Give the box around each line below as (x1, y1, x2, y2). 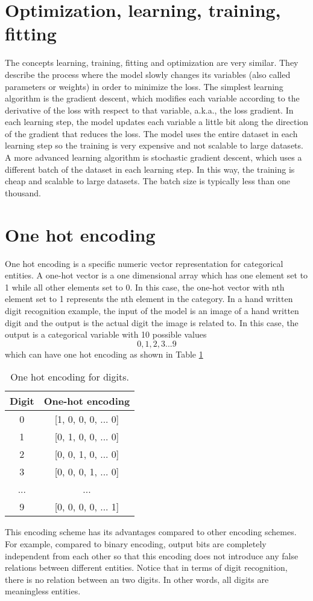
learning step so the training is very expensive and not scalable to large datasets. (5, 139, 303, 152)
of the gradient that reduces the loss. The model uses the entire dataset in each (5, 127, 298, 140)
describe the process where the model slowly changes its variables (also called (5, 68, 291, 80)
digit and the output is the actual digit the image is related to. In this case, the (5, 316, 299, 329)
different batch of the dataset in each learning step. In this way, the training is (5, 162, 295, 175)
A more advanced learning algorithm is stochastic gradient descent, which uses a (5, 151, 302, 164)
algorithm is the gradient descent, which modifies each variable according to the (5, 92, 300, 104)
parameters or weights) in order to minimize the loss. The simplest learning (5, 80, 283, 92)
